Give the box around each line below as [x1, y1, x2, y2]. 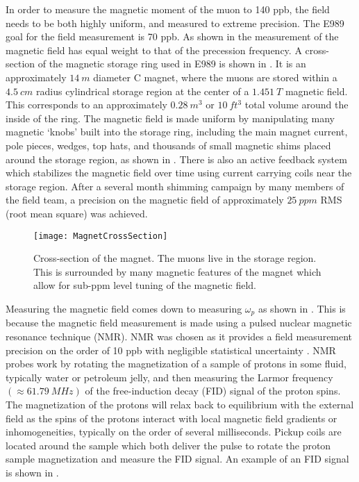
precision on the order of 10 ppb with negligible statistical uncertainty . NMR [6, 342, 336, 357]
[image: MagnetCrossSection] [33, 231, 168, 241]
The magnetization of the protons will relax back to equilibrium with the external [6, 397, 354, 411]
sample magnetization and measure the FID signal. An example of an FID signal [6, 451, 349, 466]
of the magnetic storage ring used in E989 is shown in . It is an [37, 56, 306, 71]
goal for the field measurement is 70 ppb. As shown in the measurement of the [6, 29, 339, 44]
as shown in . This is [258, 301, 346, 315]
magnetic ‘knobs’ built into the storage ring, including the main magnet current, [6, 124, 348, 139]
